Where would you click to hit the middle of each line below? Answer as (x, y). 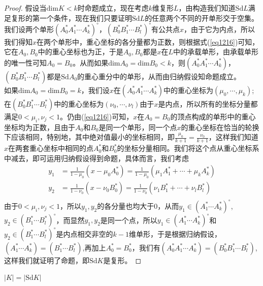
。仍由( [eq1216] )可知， (96, 116)
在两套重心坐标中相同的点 (51, 148)
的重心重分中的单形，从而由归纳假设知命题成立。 (159, 76)
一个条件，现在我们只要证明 (86, 18)
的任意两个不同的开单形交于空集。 (202, 18)
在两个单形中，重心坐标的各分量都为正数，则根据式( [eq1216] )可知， (148, 41)
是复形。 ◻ (122, 260)
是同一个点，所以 (129, 220)
